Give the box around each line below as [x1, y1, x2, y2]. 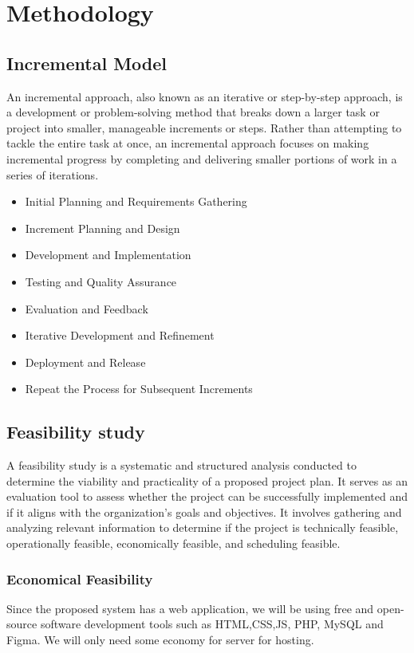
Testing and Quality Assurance [25, 273, 177, 289]
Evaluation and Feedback [25, 300, 148, 317]
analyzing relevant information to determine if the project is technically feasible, [6, 519, 399, 536]
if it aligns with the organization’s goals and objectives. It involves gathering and [6, 503, 402, 520]
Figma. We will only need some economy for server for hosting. [6, 631, 314, 648]
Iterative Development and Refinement [25, 327, 215, 344]
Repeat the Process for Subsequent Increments [25, 380, 253, 397]
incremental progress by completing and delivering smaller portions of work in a [6, 150, 397, 167]
